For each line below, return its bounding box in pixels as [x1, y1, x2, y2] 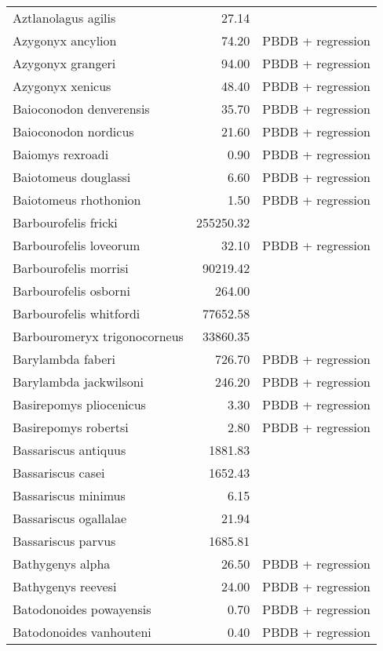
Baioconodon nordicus [13, 122, 134, 140]
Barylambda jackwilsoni [13, 373, 144, 391]
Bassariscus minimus [13, 486, 126, 504]
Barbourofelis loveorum [13, 236, 140, 254]
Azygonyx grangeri [13, 54, 116, 72]
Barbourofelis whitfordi [13, 304, 140, 322]
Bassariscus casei [13, 464, 105, 482]
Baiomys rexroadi [13, 145, 109, 163]
